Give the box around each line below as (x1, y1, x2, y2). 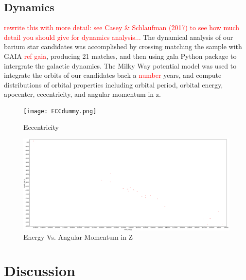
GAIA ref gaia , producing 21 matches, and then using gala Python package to (4, 51, 237, 61)
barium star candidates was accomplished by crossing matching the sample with (4, 41, 242, 52)
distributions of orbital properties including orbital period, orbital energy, (4, 79, 223, 89)
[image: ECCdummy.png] (23, 107, 97, 115)
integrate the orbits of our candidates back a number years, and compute (4, 70, 222, 80)
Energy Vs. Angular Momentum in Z (23, 232, 133, 242)
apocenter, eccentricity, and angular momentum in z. (4, 89, 161, 99)
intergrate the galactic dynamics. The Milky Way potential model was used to (4, 60, 237, 70)
